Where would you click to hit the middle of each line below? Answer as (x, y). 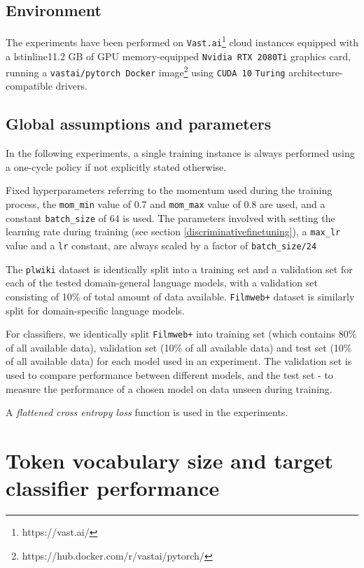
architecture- (316, 72)
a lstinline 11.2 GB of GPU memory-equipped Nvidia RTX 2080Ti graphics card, (178, 56)
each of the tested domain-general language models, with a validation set (162, 283)
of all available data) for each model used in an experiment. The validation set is (179, 361)
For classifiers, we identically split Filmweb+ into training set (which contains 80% (181, 334)
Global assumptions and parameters (139, 124)
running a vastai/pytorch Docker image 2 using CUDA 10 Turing (146, 71)
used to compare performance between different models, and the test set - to (169, 375)
